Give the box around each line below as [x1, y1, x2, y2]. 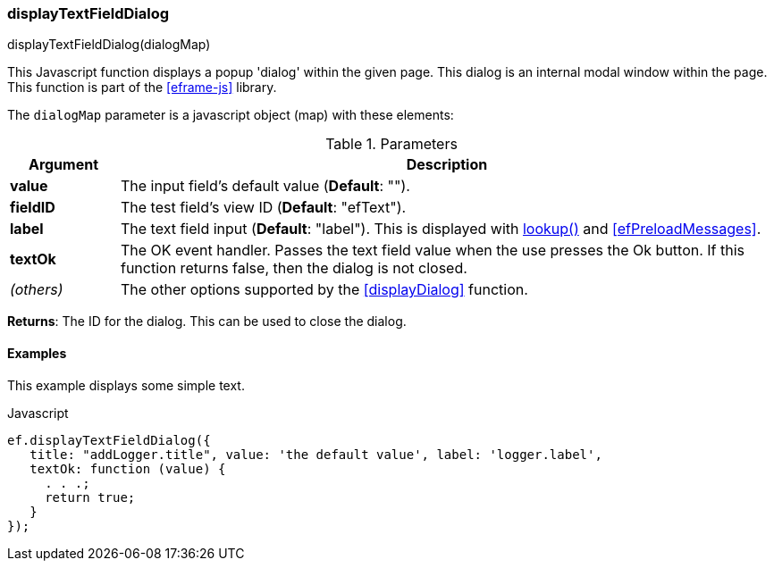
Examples [7, 345, 67, 361]
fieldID [10, 198, 55, 217]
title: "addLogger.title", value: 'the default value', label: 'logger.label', [29, 447, 602, 462]
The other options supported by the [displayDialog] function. [120, 280, 528, 299]
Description [406, 155, 488, 174]
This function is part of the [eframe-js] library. [7, 79, 277, 96]
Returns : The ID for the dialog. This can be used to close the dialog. [7, 313, 407, 330]
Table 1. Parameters [325, 135, 458, 154]
